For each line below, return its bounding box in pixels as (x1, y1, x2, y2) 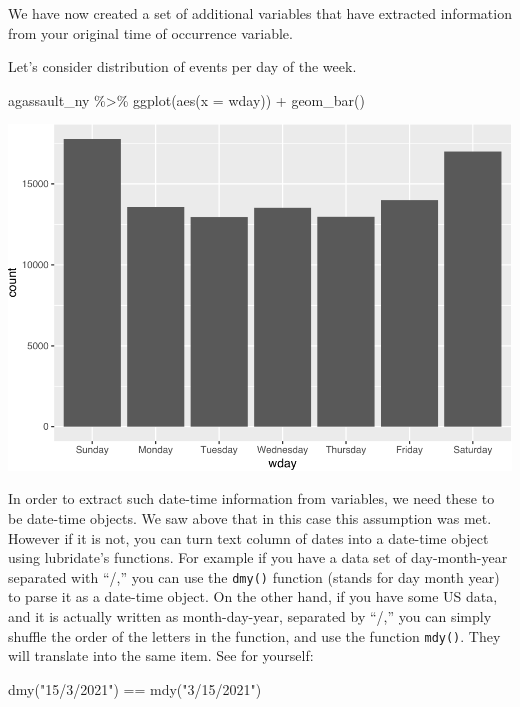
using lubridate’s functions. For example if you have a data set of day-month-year (8, 547, 508, 568)
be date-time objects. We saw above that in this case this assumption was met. (8, 507, 492, 528)
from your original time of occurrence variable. (8, 22, 293, 43)
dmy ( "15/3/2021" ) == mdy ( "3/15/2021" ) (8, 678, 262, 699)
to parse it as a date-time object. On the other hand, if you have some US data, (8, 586, 498, 607)
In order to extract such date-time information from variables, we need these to (8, 488, 495, 509)
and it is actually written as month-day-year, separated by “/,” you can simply (8, 605, 492, 626)
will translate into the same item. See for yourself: (8, 645, 314, 666)
